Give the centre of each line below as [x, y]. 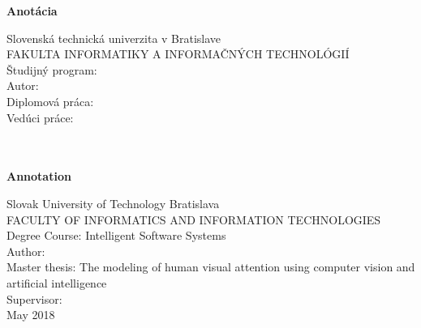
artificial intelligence [57, 282]
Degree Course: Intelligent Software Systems [116, 235]
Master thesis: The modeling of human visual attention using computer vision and [211, 267]
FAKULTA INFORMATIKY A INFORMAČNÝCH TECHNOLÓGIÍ [178, 54]
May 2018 [31, 315]
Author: [26, 251]
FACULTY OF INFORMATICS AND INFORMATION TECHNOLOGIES [194, 219]
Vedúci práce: [40, 117]
